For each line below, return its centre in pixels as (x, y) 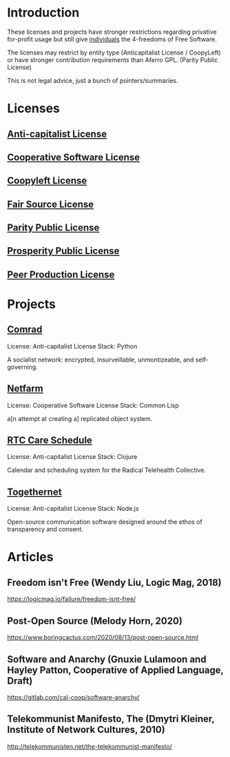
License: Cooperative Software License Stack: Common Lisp (93, 405)
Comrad (25, 330)
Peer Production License (61, 274)
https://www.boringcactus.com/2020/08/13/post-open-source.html (103, 638)
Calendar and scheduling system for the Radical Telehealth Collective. (107, 470)
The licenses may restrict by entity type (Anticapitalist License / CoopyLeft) (114, 52)
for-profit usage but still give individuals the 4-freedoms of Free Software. (112, 39)
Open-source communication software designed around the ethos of (105, 522)
